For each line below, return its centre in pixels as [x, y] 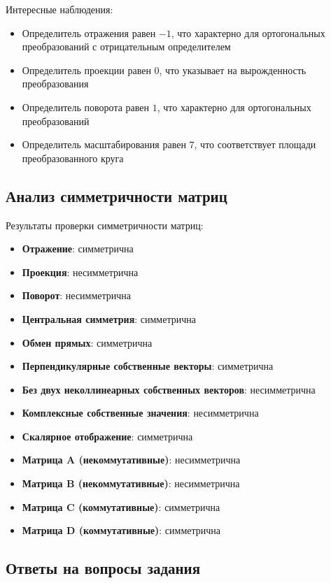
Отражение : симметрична [78, 249]
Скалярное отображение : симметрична [107, 436]
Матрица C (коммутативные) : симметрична [121, 506]
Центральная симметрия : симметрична [109, 318]
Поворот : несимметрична [77, 295]
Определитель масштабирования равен [104, 144]
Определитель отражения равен [89, 33]
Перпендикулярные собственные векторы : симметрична [148, 366]
